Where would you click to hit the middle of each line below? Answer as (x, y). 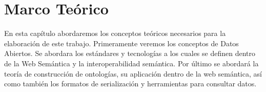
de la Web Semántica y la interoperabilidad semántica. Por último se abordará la (131, 63)
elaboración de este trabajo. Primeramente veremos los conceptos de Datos (121, 43)
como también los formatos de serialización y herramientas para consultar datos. (130, 84)
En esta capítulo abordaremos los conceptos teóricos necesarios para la (115, 33)
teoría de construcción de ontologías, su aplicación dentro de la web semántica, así (133, 73)
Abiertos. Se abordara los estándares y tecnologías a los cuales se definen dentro (130, 53)
